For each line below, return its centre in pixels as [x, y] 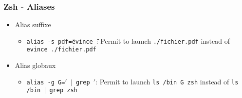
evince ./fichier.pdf [61, 50]
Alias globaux [35, 65]
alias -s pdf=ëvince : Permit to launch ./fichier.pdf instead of [128, 41]
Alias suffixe [33, 24]
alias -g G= [46, 82]
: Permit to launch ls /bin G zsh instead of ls [167, 81]
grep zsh [63, 90]
